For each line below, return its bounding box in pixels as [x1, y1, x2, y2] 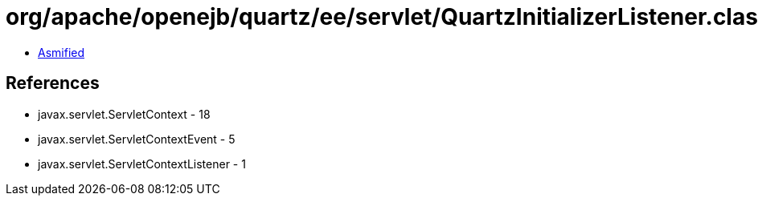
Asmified [38, 45, 85, 59]
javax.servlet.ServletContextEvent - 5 [38, 131, 236, 146]
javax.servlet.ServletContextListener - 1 [38, 156, 246, 171]
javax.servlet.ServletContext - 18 [38, 107, 211, 121]
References [6, 73, 100, 94]
